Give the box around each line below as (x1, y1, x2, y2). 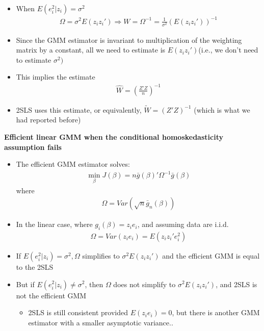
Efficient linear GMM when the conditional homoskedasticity (4, 131, 223, 142)
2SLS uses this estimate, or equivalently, (16, 104, 142, 115)
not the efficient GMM (16, 290, 87, 300)
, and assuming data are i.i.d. (137, 219, 229, 230)
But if (16, 278, 35, 289)
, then (85, 278, 103, 289)
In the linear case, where (16, 219, 93, 230)
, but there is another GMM (172, 307, 260, 318)
